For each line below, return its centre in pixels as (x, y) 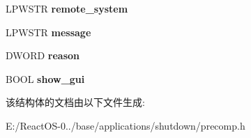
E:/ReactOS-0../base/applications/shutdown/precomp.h (125, 125)
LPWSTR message (48, 32)
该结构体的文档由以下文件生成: (75, 102)
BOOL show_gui (45, 78)
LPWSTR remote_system (67, 8)
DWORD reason (43, 55)
